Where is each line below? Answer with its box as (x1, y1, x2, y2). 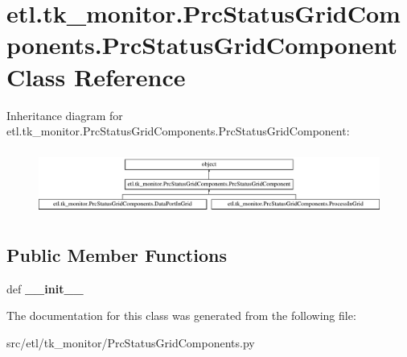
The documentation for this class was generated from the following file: (6, 307, 356, 324)
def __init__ (6, 280, 84, 297)
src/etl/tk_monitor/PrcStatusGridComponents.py (6, 334, 255, 351)
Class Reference (6, 60, 186, 93)
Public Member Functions (6, 243, 227, 268)
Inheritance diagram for (6, 106, 123, 123)
